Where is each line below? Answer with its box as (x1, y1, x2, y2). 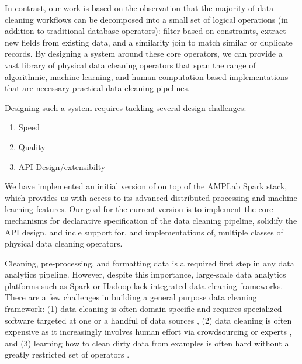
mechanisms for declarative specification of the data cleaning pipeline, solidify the (5, 214, 297, 226)
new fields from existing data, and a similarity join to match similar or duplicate (5, 36, 293, 48)
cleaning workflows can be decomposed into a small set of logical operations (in (5, 13, 288, 25)
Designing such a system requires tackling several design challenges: (5, 101, 247, 113)
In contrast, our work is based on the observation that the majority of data (5, 2, 274, 13)
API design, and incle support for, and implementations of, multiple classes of (5, 226, 283, 238)
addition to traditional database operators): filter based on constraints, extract (5, 25, 286, 37)
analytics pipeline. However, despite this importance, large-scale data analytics (5, 268, 286, 280)
